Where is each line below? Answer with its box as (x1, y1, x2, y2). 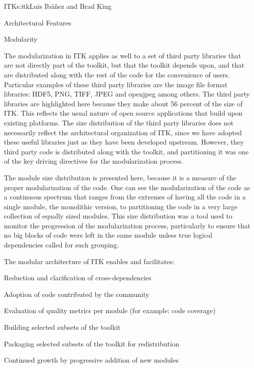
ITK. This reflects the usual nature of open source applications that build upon (4, 108, 243, 118)
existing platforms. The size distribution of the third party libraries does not (4, 117, 234, 127)
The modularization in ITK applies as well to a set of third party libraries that (4, 50, 241, 60)
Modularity (4, 34, 38, 44)
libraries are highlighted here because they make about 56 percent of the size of (4, 98, 243, 108)
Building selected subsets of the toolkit (4, 322, 121, 332)
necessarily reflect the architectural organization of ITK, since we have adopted (4, 127, 242, 137)
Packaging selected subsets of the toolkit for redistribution (4, 338, 179, 348)
